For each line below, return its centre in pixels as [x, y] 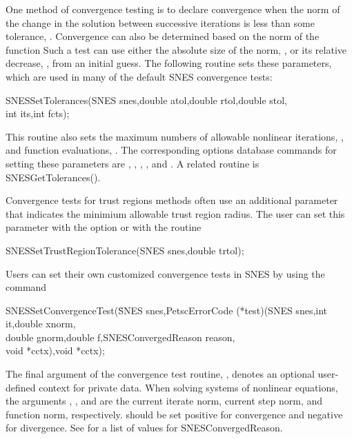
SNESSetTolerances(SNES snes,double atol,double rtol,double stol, [147, 100]
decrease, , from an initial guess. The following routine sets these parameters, [169, 63]
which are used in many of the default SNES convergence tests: [139, 76]
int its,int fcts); [38, 113]
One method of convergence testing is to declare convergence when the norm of [173, 9]
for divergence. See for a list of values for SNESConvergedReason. [144, 428]
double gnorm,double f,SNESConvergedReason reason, [120, 337]
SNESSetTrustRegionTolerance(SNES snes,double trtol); [125, 250]
